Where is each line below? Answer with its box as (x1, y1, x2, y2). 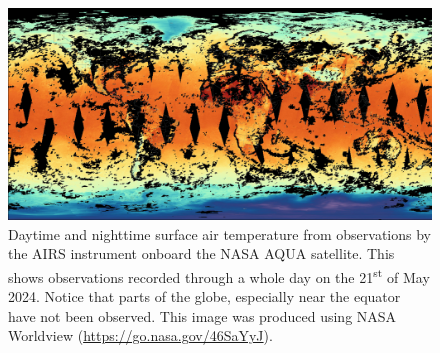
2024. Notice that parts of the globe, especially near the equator (8, 286, 401, 307)
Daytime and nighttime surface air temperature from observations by (8, 223, 431, 244)
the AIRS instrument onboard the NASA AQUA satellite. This (8, 243, 395, 264)
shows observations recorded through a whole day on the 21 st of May (8, 263, 430, 287)
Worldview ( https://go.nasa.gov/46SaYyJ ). (8, 325, 273, 346)
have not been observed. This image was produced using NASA (8, 305, 397, 326)
